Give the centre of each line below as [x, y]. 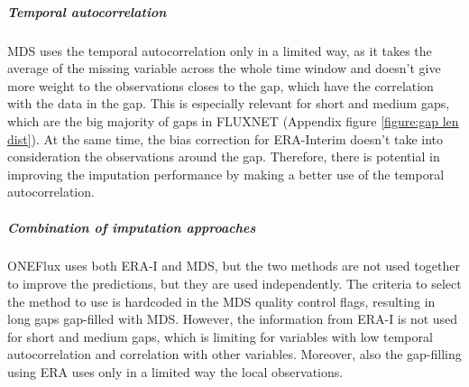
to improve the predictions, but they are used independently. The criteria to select [234, 284]
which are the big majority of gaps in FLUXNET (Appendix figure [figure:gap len [233, 120]
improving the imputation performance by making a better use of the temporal [226, 174]
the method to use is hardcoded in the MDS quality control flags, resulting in [221, 301]
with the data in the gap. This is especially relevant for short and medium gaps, [229, 103]
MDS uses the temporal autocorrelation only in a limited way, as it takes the [220, 50]
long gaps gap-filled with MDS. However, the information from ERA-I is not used [233, 319]
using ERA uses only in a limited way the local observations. [175, 372]
